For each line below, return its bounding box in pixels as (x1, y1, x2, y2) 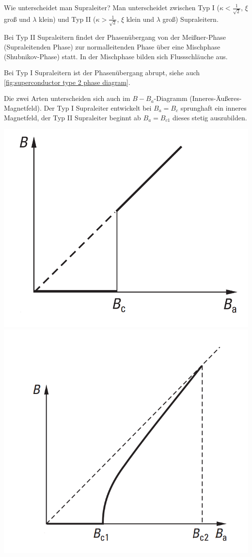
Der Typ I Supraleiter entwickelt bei (44, 102, 152, 113)
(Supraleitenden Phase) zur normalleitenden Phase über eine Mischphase (4, 42, 220, 51)
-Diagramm (154, 93, 188, 103)
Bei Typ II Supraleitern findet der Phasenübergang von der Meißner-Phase (4, 32, 226, 42)
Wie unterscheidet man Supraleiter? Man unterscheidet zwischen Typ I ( (4, 2, 220, 12)
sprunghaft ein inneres (180, 102, 247, 113)
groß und (4, 14, 31, 24)
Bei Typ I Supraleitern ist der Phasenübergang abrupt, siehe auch (4, 67, 200, 78)
